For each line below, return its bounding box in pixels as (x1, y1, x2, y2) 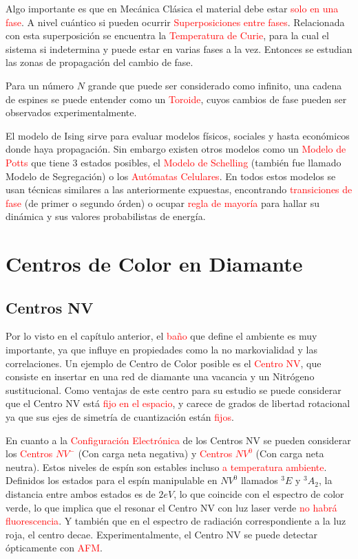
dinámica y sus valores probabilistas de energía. (6, 209, 206, 223)
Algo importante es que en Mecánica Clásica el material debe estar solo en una (6, 1, 339, 15)
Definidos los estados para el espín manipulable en (6, 473, 218, 487)
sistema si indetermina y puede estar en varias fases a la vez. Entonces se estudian (6, 41, 352, 56)
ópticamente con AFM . (6, 540, 103, 555)
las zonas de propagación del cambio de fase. (6, 55, 193, 69)
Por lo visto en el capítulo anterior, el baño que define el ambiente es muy (6, 329, 317, 343)
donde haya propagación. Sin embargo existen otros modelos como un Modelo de (6, 142, 346, 156)
